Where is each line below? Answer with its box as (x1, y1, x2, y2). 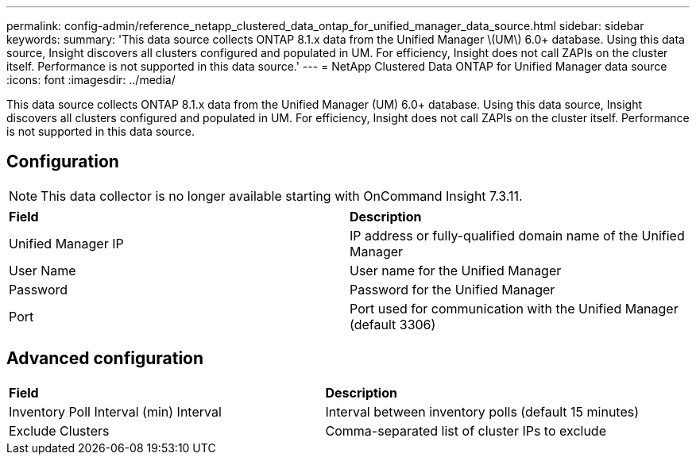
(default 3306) (350, 316, 436, 332)
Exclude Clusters (9, 422, 110, 439)
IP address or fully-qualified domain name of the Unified (350, 227, 685, 244)
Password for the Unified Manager (350, 281, 555, 298)
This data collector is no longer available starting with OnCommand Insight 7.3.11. (41, 187, 523, 204)
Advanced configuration (6, 348, 204, 369)
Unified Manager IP (9, 235, 124, 252)
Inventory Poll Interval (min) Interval (9, 403, 222, 420)
